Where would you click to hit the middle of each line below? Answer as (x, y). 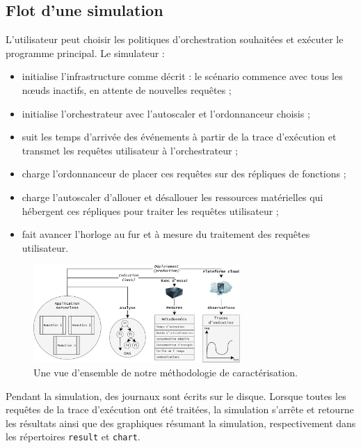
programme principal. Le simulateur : (85, 53)
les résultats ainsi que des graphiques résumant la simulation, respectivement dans (181, 423)
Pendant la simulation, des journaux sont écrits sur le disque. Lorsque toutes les (176, 395)
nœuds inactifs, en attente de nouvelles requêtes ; (127, 89)
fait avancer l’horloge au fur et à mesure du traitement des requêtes (166, 234)
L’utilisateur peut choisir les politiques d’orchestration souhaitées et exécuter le (175, 39)
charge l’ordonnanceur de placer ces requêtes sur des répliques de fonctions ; (184, 174)
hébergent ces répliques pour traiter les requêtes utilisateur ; (150, 210)
